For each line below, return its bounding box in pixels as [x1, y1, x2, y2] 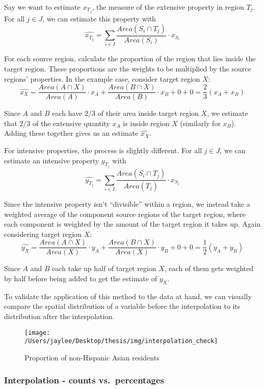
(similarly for [180, 117, 221, 128]
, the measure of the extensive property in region [92, 2, 244, 12]
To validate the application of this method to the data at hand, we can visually [4, 290, 252, 301]
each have [52, 108, 83, 118]
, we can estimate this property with [42, 13, 156, 24]
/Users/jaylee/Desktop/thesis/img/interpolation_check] [24, 337, 218, 345]
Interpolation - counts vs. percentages [4, 374, 165, 386]
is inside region [123, 117, 170, 128]
